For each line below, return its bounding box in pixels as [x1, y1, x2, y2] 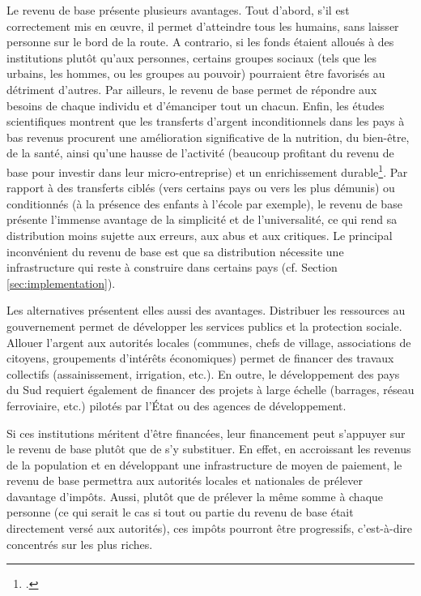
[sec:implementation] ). [6, 274, 116, 291]
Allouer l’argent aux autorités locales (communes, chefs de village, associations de [6, 333, 411, 350]
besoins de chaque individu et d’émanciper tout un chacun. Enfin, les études [6, 96, 385, 114]
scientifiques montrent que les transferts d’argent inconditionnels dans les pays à [6, 113, 405, 130]
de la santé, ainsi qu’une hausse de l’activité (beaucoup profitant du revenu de [6, 144, 394, 161]
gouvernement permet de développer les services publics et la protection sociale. [6, 317, 402, 334]
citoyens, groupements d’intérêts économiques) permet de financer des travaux [6, 349, 394, 367]
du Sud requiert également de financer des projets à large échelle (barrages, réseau [6, 381, 415, 398]
